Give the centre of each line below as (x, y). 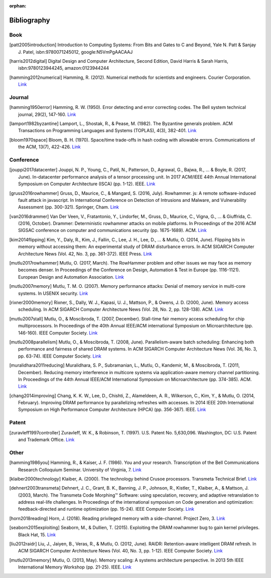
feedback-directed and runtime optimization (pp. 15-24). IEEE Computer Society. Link (106, 509)
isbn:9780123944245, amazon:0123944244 (64, 68)
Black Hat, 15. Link (37, 534)
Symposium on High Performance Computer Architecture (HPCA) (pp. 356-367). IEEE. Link (112, 410)
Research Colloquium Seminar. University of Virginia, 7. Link (80, 470)
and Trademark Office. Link (46, 439)
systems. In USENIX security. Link (53, 293)
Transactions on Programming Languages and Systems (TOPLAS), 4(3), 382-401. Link (107, 131)
